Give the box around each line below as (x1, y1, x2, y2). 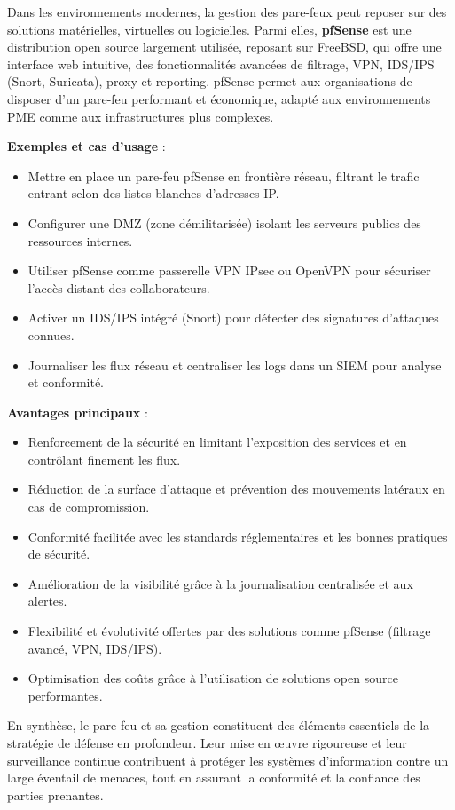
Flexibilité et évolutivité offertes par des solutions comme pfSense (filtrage (27, 622, 431, 640)
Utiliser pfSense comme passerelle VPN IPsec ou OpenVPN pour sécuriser (27, 261, 431, 280)
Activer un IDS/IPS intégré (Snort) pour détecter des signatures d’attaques (27, 308, 439, 327)
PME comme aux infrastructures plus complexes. (7, 107, 274, 125)
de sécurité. (27, 544, 90, 563)
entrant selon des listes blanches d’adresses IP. (27, 184, 279, 202)
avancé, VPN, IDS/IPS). (27, 639, 162, 657)
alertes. (27, 592, 67, 610)
